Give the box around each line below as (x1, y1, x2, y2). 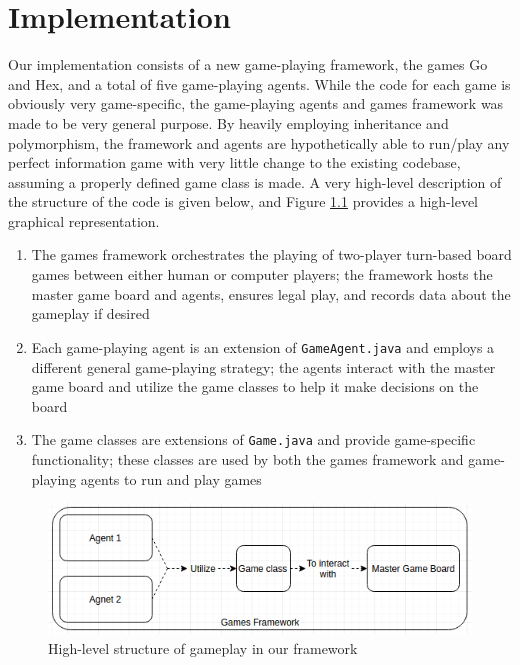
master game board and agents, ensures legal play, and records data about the (31, 283, 511, 304)
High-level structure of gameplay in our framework (48, 638, 358, 659)
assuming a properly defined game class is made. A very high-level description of (8, 171, 502, 192)
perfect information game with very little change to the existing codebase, (8, 152, 461, 173)
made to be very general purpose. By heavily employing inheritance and (8, 112, 449, 133)
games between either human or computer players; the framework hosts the (31, 264, 493, 285)
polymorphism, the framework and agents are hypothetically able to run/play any (8, 132, 510, 153)
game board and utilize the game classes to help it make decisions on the (31, 376, 479, 397)
